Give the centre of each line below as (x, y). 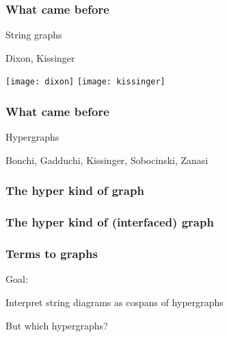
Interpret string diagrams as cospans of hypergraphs (114, 302)
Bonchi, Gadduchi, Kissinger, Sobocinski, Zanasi (107, 160)
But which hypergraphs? (57, 325)
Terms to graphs (52, 254)
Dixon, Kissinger (40, 57)
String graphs (34, 35)
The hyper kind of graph (75, 190)
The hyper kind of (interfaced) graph (110, 222)
